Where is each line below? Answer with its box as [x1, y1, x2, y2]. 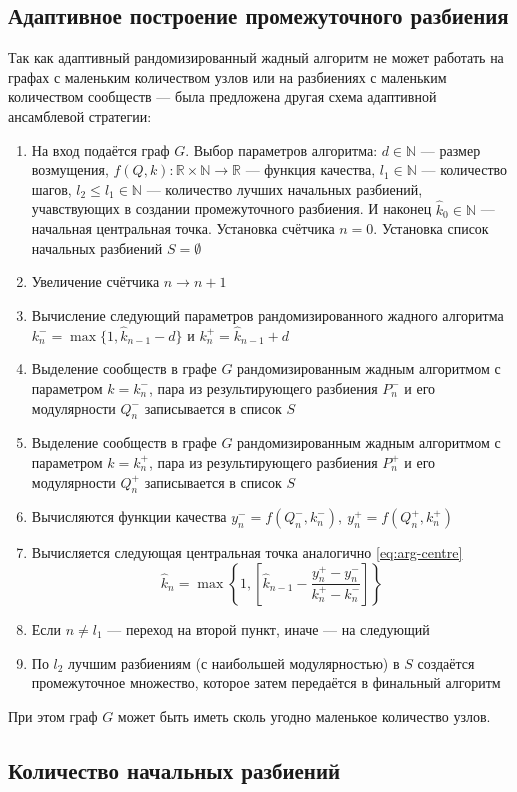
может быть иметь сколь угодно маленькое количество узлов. [117, 705, 491, 726]
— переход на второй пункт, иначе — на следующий [107, 618, 430, 639]
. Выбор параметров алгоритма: [185, 139, 378, 160]
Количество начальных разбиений [8, 754, 341, 785]
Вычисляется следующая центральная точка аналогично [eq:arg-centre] [31, 542, 463, 563]
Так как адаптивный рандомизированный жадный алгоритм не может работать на [8, 47, 504, 68]
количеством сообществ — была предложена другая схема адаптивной [8, 86, 437, 107]
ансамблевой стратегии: [8, 105, 152, 126]
